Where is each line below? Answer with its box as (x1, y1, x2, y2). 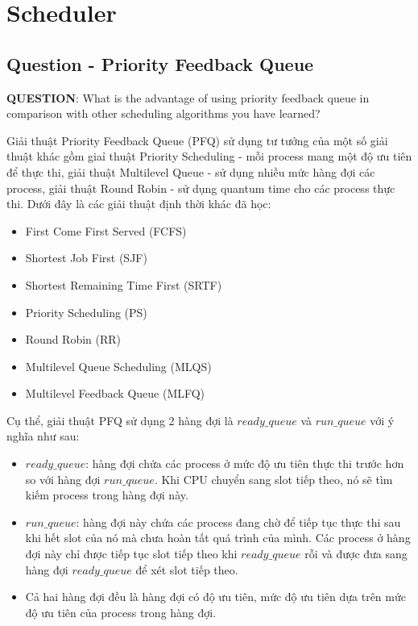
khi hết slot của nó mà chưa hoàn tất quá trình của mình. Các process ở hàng (25, 529, 411, 546)
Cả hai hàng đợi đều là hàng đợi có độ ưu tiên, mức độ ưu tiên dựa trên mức (25, 588, 406, 605)
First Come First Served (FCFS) (25, 222, 187, 239)
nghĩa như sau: (6, 428, 80, 444)
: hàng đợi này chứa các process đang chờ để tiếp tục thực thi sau (76, 513, 401, 530)
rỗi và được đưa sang (304, 545, 408, 562)
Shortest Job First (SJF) (25, 249, 147, 266)
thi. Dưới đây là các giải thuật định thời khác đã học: (6, 195, 271, 212)
